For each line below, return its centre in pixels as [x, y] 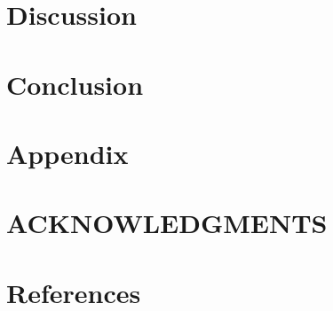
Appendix [67, 153]
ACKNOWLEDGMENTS [167, 223]
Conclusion [75, 84]
